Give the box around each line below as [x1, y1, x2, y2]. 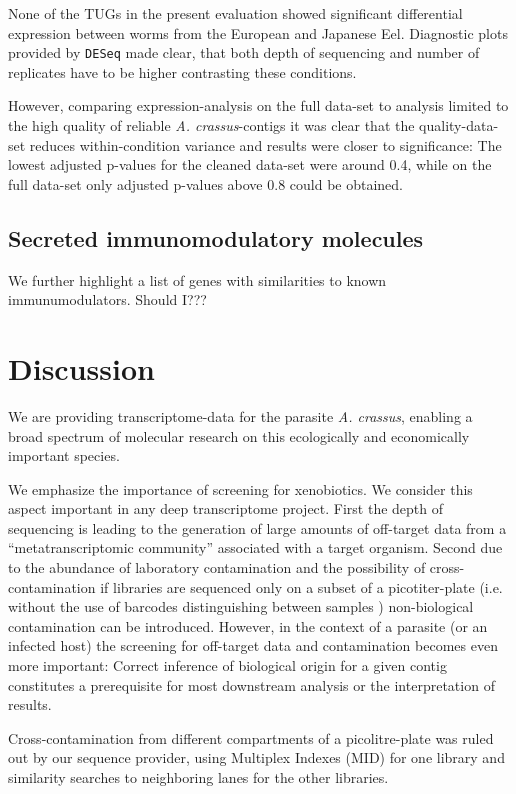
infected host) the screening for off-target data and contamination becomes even [8, 635, 498, 656]
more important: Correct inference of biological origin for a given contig [8, 655, 447, 676]
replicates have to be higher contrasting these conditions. [8, 61, 357, 82]
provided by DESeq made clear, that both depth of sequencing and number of [8, 42, 480, 63]
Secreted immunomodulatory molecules [8, 222, 424, 253]
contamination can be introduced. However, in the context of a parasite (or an [8, 615, 488, 636]
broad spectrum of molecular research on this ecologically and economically [8, 425, 470, 446]
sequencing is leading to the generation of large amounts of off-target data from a [8, 517, 507, 538]
